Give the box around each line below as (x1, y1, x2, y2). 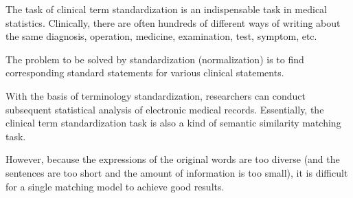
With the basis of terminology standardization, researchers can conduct (5, 88, 306, 102)
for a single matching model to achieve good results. (5, 179, 225, 193)
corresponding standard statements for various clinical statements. (5, 65, 284, 80)
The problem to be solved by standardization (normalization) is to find (5, 52, 304, 66)
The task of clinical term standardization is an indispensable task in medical (5, 2, 327, 16)
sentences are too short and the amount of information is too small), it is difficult (5, 165, 348, 179)
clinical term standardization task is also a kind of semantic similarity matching (5, 115, 341, 130)
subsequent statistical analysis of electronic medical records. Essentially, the (5, 102, 324, 116)
